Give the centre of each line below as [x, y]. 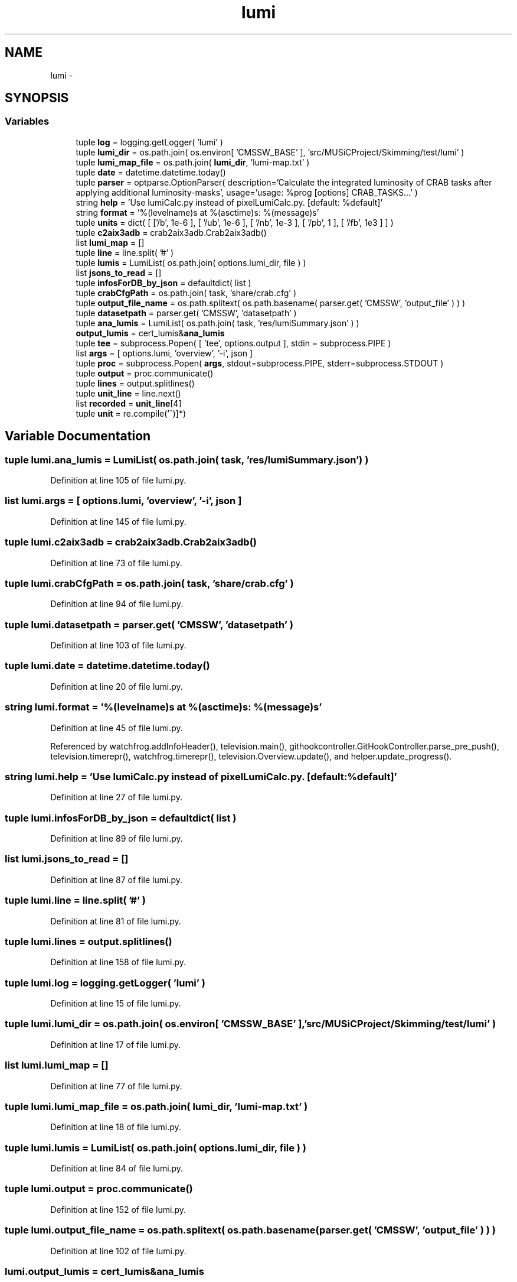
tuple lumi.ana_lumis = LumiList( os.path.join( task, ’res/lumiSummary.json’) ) [187, 460]
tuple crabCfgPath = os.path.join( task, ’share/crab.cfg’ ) [186, 293]
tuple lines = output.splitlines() [135, 383]
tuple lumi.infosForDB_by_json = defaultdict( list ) [121, 818]
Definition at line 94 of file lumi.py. [117, 604]
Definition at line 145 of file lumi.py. [118, 521]
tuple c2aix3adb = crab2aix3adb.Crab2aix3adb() [171, 232]
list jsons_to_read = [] [119, 272]
